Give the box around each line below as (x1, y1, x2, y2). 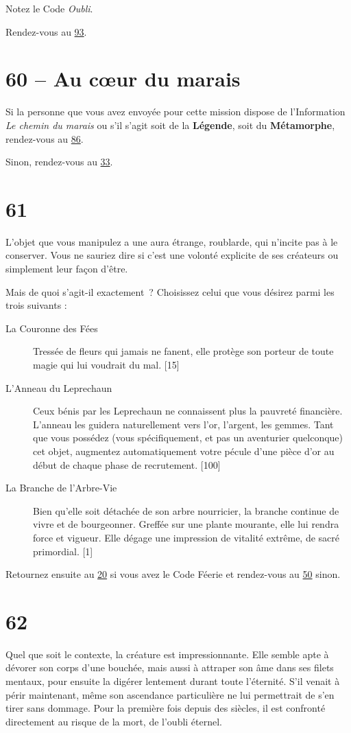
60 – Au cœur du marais (5, 65, 241, 93)
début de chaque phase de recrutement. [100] (33, 457, 221, 472)
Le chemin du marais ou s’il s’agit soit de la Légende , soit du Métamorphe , (5, 117, 335, 132)
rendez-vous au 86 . (5, 131, 84, 146)
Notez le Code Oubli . (5, 1, 93, 15)
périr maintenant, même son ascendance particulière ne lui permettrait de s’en (5, 687, 335, 701)
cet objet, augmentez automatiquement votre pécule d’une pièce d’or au (33, 443, 335, 458)
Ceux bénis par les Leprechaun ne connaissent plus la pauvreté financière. (33, 404, 343, 418)
